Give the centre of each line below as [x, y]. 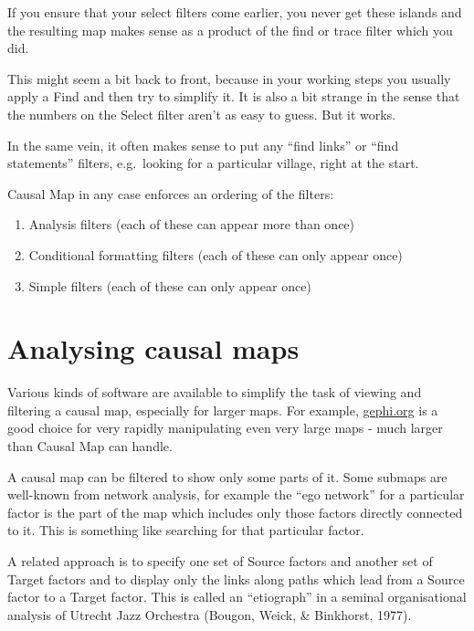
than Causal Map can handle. [90, 446]
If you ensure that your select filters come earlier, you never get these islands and [235, 12]
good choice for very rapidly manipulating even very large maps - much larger [225, 428]
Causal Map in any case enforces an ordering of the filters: [171, 193]
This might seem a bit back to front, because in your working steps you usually [229, 78]
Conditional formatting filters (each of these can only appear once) [216, 254]
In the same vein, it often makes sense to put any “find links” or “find [203, 145]
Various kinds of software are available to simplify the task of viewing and [215, 392]
